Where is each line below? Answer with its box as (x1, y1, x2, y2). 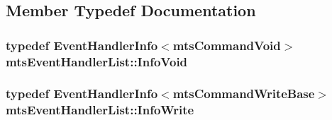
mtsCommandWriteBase (172, 85, 315, 102)
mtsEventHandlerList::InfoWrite (6, 101, 194, 119)
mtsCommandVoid (172, 36, 281, 54)
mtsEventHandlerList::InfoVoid (6, 52, 188, 70)
